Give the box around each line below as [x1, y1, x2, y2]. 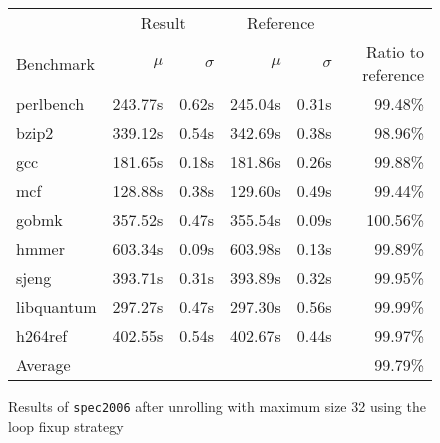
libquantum [16, 295, 97, 318]
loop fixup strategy [8, 415, 124, 436]
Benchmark [16, 51, 95, 75]
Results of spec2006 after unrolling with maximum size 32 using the [8, 396, 426, 416]
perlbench [16, 92, 85, 115]
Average [16, 353, 71, 376]
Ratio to [365, 40, 424, 63]
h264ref [16, 324, 68, 347]
